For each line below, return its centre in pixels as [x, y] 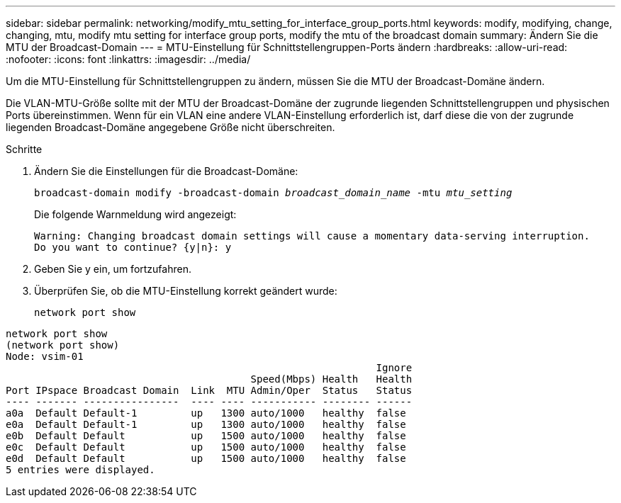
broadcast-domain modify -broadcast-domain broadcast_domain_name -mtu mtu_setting [273, 193]
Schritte [24, 149]
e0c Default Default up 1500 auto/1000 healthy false [206, 447]
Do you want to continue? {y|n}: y [133, 247]
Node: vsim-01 [45, 356]
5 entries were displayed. [80, 470]
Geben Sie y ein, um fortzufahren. [113, 269]
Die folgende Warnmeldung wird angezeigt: [135, 214]
